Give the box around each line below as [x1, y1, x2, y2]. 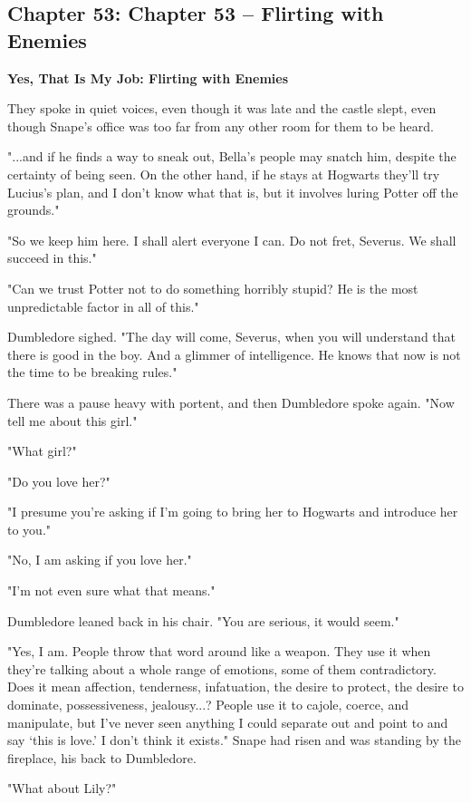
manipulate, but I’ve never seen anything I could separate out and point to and [7, 712, 448, 731]
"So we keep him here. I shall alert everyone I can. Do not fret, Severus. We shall [7, 230, 457, 249]
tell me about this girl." [7, 411, 138, 430]
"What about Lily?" [7, 779, 117, 798]
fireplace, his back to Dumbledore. [7, 748, 197, 767]
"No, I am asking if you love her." [7, 550, 192, 569]
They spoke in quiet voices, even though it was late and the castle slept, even [7, 99, 437, 118]
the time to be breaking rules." [7, 363, 178, 382]
